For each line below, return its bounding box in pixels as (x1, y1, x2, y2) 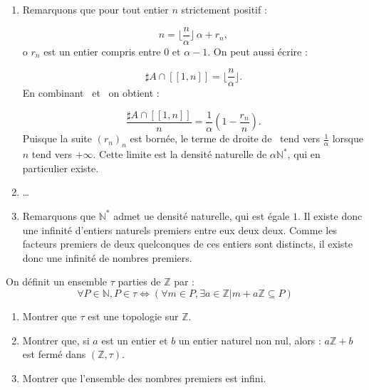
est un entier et (101, 332, 168, 347)
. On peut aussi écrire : (207, 43, 308, 58)
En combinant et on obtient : (22, 85, 160, 100)
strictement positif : (181, 2, 267, 16)
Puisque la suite (22, 131, 92, 146)
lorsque (332, 131, 364, 146)
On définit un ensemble (6, 274, 108, 289)
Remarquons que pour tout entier (22, 2, 169, 16)
